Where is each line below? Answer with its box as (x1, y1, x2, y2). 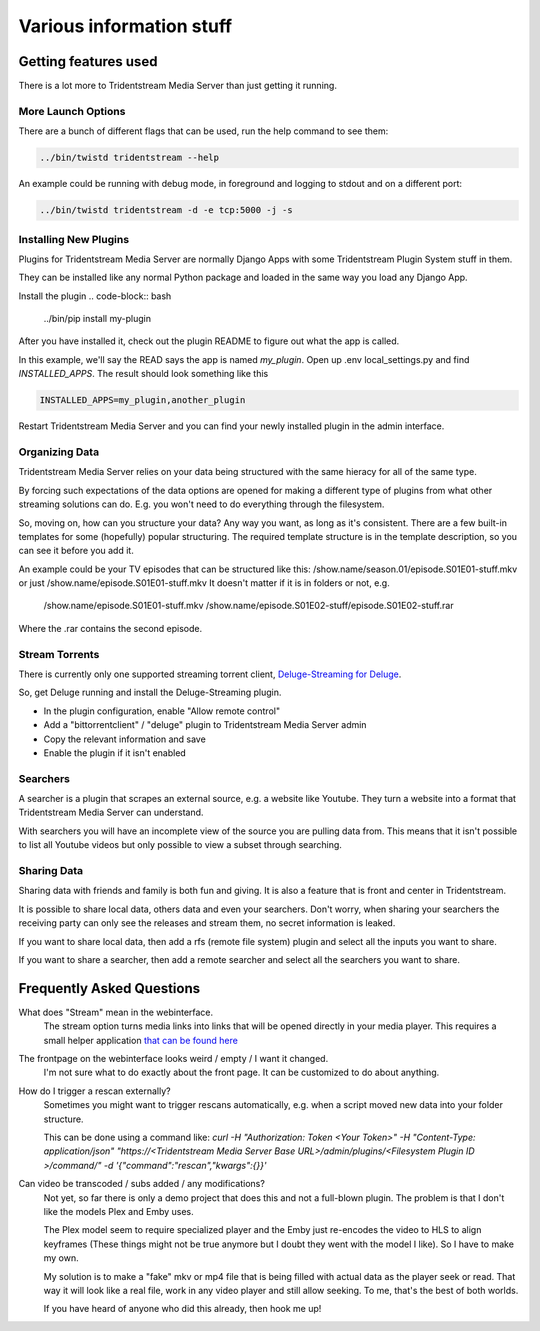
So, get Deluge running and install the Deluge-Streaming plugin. (18, 686, 282, 699)
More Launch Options (18, 104, 126, 118)
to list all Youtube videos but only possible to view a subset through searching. (18, 839, 342, 851)
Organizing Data (18, 445, 100, 459)
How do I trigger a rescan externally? (18, 1085, 171, 1097)
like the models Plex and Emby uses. (43, 1205, 194, 1217)
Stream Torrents (18, 647, 100, 661)
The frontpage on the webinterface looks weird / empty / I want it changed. (18, 1053, 329, 1065)
